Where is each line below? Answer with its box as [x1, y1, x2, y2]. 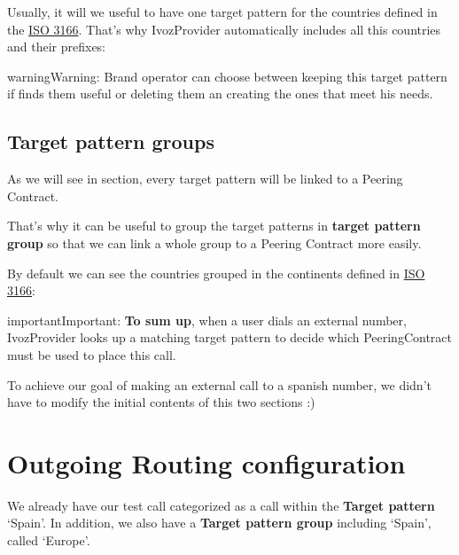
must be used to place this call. [7, 345, 176, 363]
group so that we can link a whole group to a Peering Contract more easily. [7, 233, 422, 252]
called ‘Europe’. [7, 531, 90, 550]
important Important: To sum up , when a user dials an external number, [7, 310, 407, 329]
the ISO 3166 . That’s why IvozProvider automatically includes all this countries [7, 20, 441, 38]
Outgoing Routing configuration [7, 444, 406, 481]
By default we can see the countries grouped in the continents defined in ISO [7, 263, 425, 282]
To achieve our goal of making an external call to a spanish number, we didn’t [7, 375, 432, 394]
